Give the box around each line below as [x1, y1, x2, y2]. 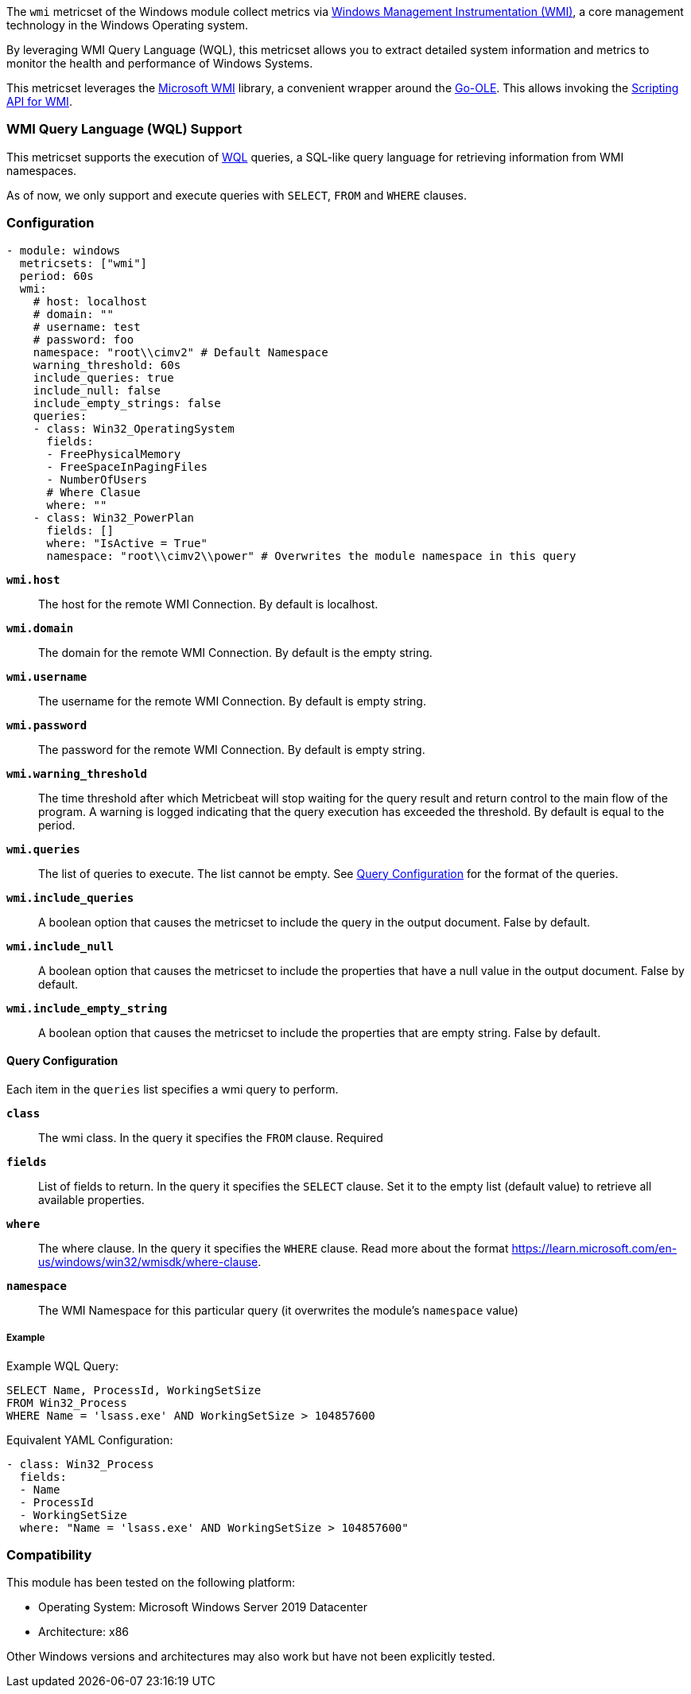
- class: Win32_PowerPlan [33, 511, 195, 524]
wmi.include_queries [6, 891, 134, 904]
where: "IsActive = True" [46, 536, 208, 550]
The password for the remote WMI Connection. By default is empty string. [38, 742, 425, 756]
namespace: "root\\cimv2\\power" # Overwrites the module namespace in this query [46, 549, 576, 562]
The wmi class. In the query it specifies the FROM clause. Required [38, 1130, 383, 1144]
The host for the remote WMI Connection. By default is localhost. [38, 596, 378, 611]
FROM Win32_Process [6, 1396, 127, 1409]
